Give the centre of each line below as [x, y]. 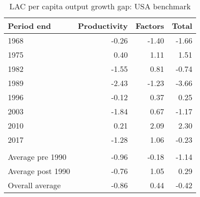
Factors [150, 26]
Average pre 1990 [37, 157]
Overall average [34, 185]
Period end [30, 26]
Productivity [103, 26]
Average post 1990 [39, 171]
